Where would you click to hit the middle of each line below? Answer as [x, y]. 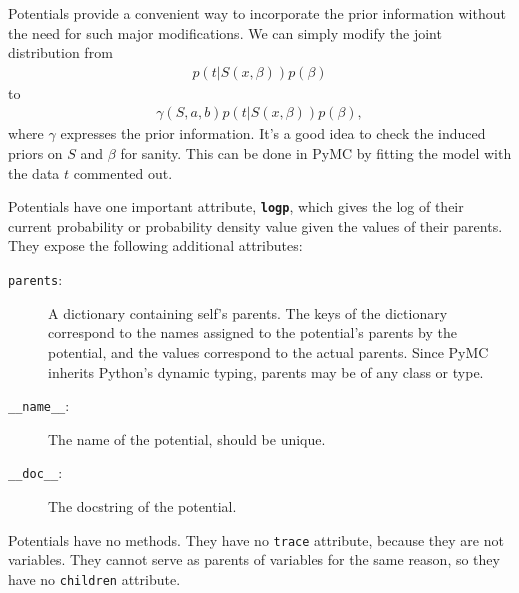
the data [34, 172]
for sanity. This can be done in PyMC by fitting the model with [316, 153]
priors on [35, 153]
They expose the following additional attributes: [155, 245]
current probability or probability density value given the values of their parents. [255, 225]
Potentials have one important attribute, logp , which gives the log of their [236, 206]
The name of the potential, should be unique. [187, 438]
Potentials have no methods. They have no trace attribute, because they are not [256, 539]
